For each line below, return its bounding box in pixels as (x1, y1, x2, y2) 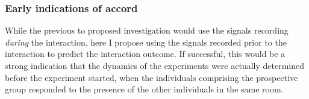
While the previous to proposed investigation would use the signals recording (5, 24, 289, 37)
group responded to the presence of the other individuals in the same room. (5, 83, 284, 95)
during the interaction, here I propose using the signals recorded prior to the (5, 35, 287, 48)
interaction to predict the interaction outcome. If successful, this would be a (5, 47, 286, 60)
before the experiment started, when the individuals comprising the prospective (5, 71, 298, 83)
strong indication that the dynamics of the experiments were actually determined (5, 59, 304, 71)
